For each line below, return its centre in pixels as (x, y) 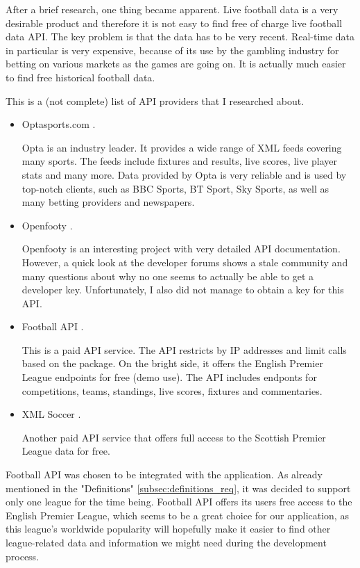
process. (23, 556)
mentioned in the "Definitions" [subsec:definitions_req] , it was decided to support (178, 488)
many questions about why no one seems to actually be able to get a (168, 276)
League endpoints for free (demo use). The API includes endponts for (169, 377)
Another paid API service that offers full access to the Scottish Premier (174, 437)
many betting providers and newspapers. (108, 202)
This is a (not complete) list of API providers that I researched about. (155, 100)
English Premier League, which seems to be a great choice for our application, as (177, 515)
